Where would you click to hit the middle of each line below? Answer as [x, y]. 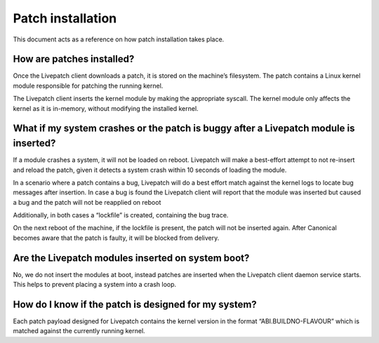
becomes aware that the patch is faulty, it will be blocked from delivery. [116, 238]
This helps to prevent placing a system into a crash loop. [95, 285]
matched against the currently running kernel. [79, 331]
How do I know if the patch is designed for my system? [135, 304]
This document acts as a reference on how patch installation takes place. [119, 39]
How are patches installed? [74, 59]
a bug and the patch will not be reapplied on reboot [87, 202]
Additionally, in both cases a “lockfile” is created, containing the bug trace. [121, 215]
